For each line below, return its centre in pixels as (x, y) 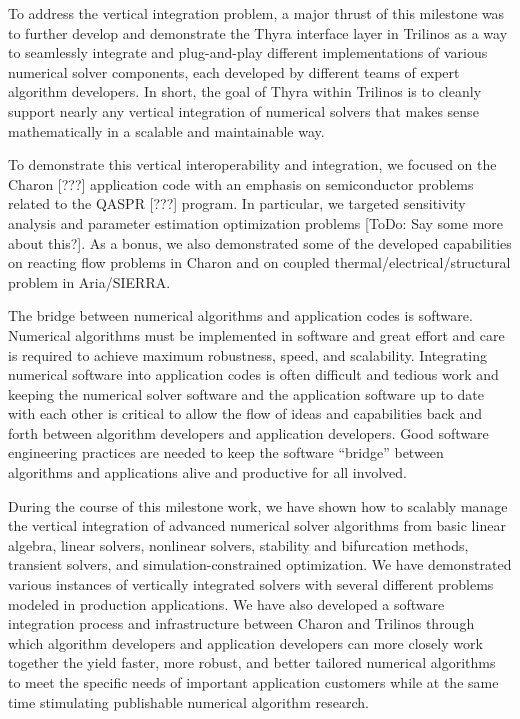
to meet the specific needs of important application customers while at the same (253, 682)
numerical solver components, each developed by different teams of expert (234, 71)
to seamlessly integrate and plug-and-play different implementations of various (248, 52)
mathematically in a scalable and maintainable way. (166, 130)
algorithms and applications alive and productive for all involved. (207, 472)
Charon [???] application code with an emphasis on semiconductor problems (241, 183)
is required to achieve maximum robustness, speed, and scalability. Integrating (247, 354)
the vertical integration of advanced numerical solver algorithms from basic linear (257, 525)
